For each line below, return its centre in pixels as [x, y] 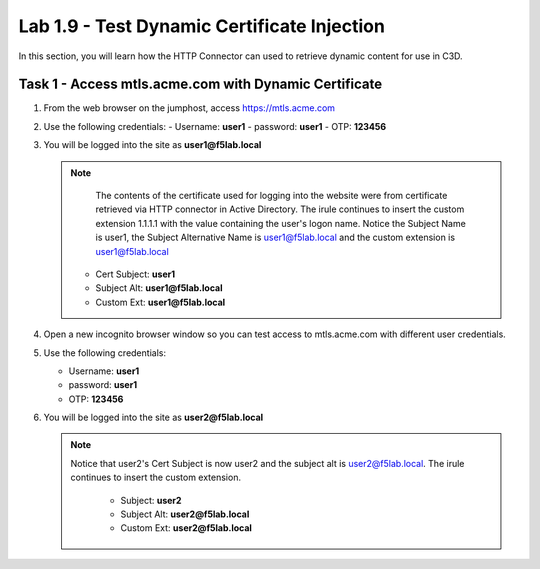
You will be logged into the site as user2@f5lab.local [153, 417]
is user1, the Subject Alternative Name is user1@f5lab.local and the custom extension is [275, 237]
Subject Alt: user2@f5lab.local [185, 514]
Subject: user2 [151, 500]
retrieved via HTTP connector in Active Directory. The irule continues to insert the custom [280, 209]
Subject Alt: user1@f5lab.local [159, 288]
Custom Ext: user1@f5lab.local [160, 302]
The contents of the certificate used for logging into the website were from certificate [271, 196]
